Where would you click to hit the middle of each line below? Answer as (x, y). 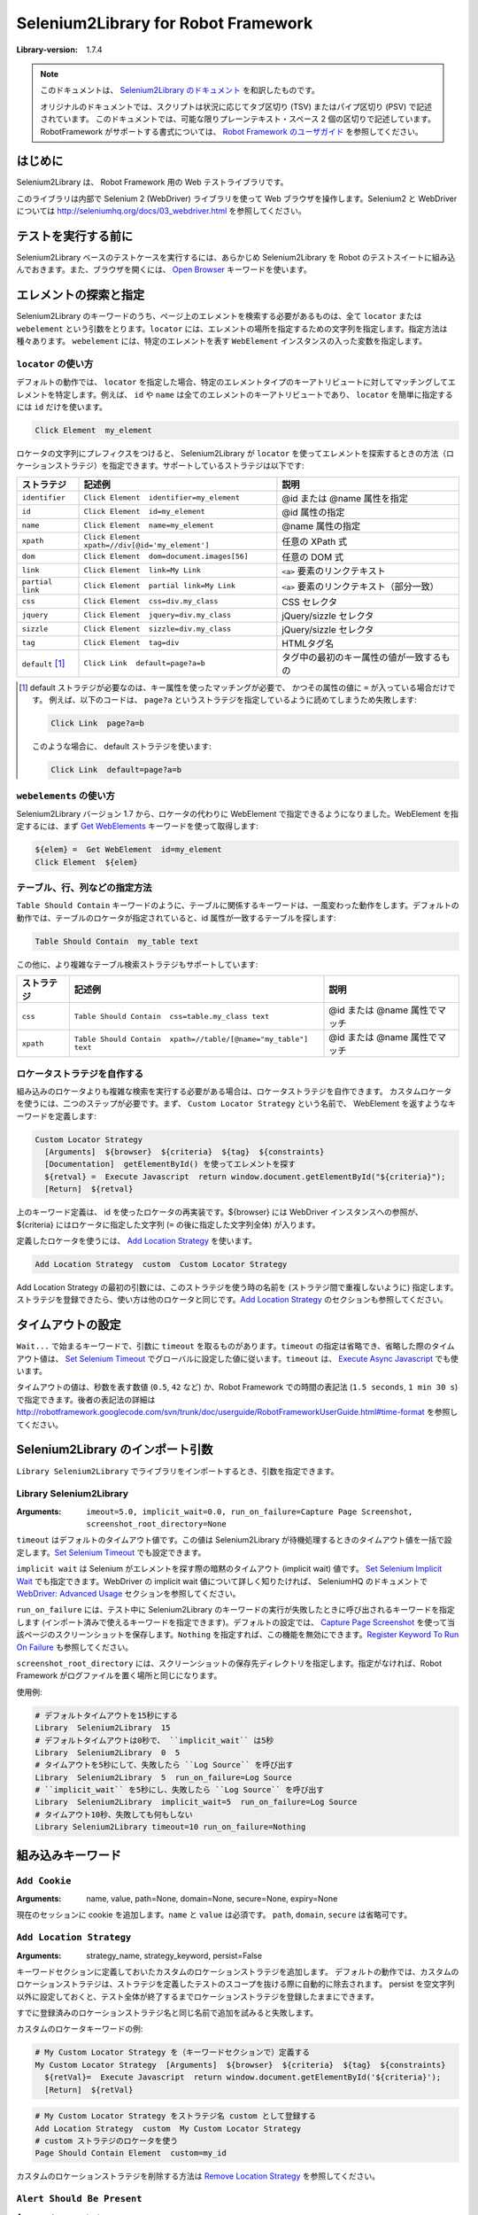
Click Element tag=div (131, 643)
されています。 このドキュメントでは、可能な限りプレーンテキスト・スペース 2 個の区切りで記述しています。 (238, 119)
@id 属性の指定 (313, 512)
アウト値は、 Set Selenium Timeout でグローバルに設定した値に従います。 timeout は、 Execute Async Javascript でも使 (238, 1358)
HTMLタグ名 (308, 643)
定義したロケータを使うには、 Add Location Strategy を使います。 (136, 1241)
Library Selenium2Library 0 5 (108, 1753)
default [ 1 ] (43, 663)
